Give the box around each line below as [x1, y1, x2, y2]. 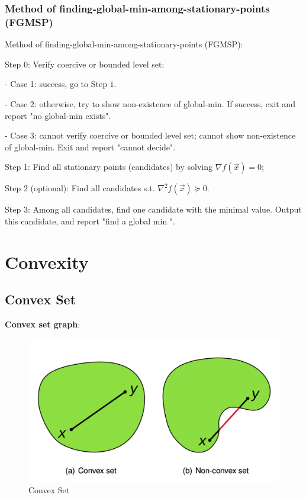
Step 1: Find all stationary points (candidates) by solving [5, 160, 212, 173]
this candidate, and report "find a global [5, 214, 151, 227]
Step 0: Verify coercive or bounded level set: [5, 57, 165, 70]
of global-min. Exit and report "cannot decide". [5, 140, 176, 153]
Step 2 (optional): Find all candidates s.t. [5, 182, 155, 194]
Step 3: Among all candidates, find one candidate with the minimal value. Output [5, 203, 302, 216]
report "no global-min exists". [5, 109, 111, 121]
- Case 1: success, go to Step [5, 78, 107, 90]
